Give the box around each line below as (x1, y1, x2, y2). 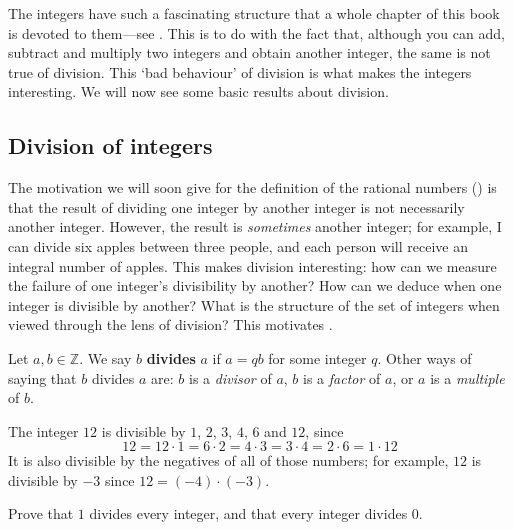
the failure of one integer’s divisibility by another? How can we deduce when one (8, 275, 502, 296)
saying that (8, 367, 77, 388)
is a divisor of (189, 367, 272, 388)
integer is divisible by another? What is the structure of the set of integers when (8, 294, 500, 315)
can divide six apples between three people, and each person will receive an (8, 235, 468, 256)
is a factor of (303, 367, 381, 388)
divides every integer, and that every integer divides (89, 503, 408, 524)
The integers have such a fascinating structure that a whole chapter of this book (8, 3, 500, 23)
